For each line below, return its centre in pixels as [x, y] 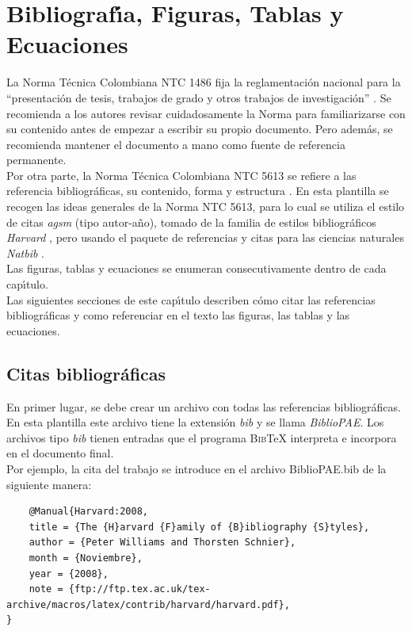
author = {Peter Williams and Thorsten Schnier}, [162, 543]
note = [46, 589]
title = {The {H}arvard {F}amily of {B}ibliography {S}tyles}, [199, 527]
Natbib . [25, 252]
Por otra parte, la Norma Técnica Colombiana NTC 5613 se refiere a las [181, 175]
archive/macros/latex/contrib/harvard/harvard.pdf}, [148, 604]
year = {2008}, [69, 574]
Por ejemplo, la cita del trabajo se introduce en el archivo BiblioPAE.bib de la [196, 468]
